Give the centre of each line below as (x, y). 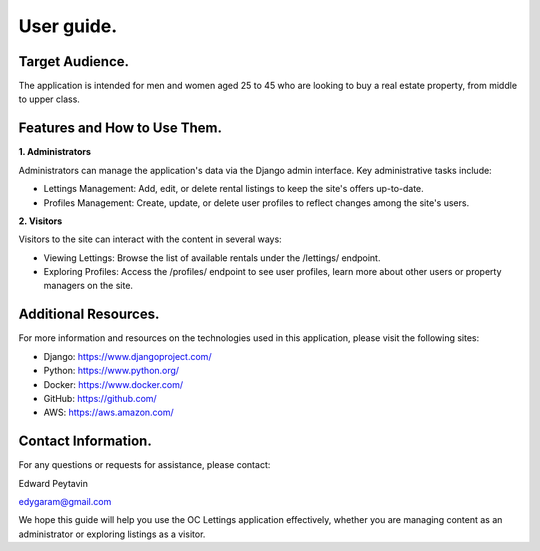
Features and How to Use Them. (120, 128)
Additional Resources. (89, 314)
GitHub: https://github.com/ (100, 398)
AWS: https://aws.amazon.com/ (108, 412)
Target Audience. (74, 61)
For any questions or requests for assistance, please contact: (144, 465)
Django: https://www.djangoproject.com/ (127, 356)
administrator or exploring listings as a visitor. (112, 534)
